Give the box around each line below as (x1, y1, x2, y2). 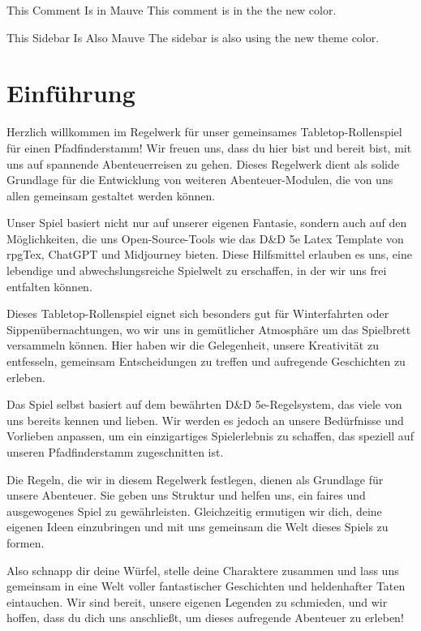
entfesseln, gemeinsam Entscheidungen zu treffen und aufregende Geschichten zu (6, 353, 406, 370)
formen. (6, 534, 45, 551)
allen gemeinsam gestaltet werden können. (6, 187, 216, 204)
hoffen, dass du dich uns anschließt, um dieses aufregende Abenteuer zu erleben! (6, 609, 404, 626)
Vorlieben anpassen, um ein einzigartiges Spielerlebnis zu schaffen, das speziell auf (6, 427, 414, 444)
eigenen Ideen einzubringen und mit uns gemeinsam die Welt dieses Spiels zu (6, 518, 389, 535)
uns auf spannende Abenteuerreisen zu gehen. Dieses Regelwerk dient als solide (6, 155, 400, 172)
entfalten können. (6, 277, 92, 294)
